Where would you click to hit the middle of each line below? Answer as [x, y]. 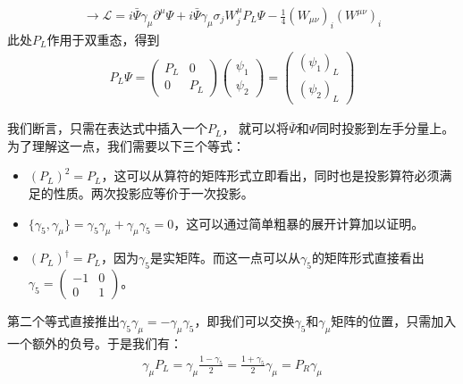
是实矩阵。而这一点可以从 [225, 258]
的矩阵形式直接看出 [368, 258]
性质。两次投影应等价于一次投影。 [153, 192]
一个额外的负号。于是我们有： [95, 342]
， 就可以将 [256, 128]
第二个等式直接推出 [63, 321]
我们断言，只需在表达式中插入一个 [107, 128]
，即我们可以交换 [244, 321]
